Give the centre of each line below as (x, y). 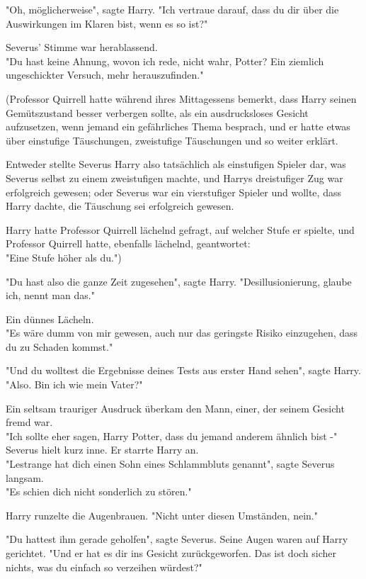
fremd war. (29, 422)
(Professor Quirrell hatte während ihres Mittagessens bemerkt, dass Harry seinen (181, 98)
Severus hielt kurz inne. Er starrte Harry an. (102, 450)
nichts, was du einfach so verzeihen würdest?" (104, 567)
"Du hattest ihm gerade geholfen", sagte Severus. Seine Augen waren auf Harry (177, 539)
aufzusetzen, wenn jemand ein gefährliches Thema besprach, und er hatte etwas (178, 127)
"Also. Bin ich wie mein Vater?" (74, 384)
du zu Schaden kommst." (59, 346)
